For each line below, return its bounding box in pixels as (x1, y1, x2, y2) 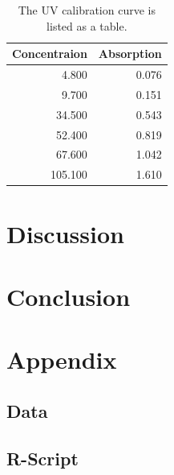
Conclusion (6, 279, 131, 312)
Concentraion (12, 45, 87, 62)
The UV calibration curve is (18, 2, 156, 18)
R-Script (6, 445, 79, 470)
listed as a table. (47, 17, 127, 34)
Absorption (98, 45, 162, 62)
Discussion (6, 217, 124, 250)
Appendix (6, 343, 117, 376)
